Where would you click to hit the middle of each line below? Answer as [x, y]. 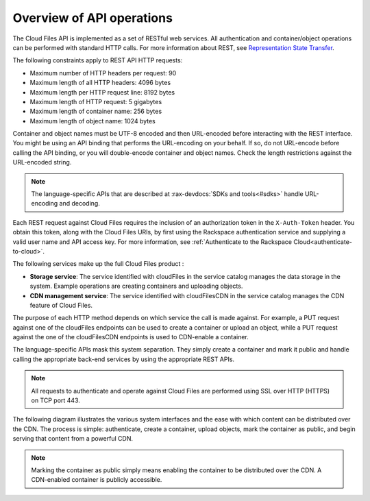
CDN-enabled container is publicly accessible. [97, 480]
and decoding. [80, 204]
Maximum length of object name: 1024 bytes [92, 121]
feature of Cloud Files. [61, 305]
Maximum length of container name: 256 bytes [96, 111]
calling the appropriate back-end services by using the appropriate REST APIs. [124, 359]
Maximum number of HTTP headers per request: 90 [103, 73]
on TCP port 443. [56, 400]
